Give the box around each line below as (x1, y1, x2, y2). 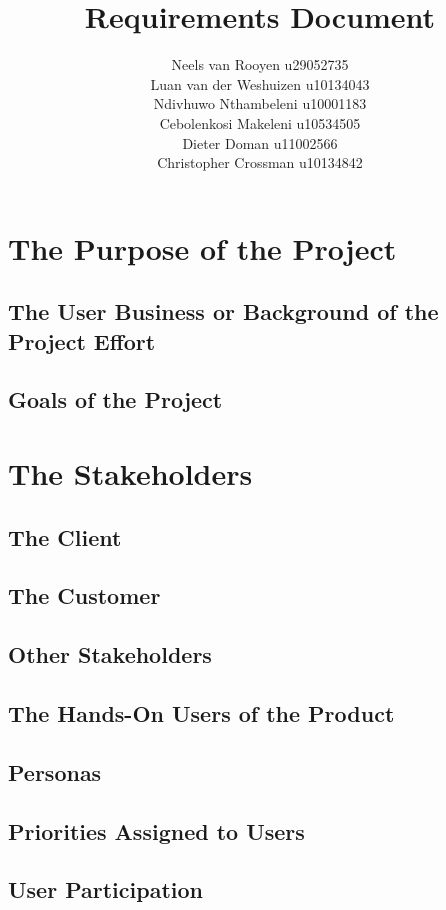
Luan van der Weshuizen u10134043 (150, 73, 370, 94)
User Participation (8, 874, 203, 905)
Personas (8, 756, 102, 787)
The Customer (8, 580, 161, 611)
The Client (8, 521, 122, 552)
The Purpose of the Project (8, 227, 397, 268)
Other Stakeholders (8, 639, 212, 670)
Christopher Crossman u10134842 (157, 152, 363, 173)
